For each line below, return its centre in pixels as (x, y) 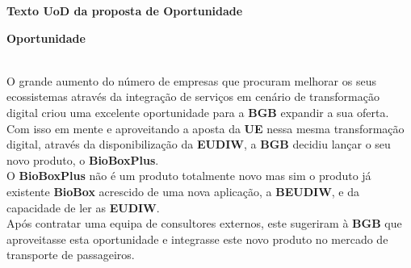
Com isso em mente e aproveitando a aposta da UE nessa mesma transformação (205, 128)
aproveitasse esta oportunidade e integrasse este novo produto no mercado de (197, 239)
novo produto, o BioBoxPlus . (83, 159)
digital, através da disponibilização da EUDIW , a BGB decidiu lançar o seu (199, 144)
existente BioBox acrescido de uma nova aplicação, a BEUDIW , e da (183, 191)
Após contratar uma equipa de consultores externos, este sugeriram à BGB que (204, 223)
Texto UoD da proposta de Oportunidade (125, 10)
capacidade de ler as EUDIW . (83, 207)
